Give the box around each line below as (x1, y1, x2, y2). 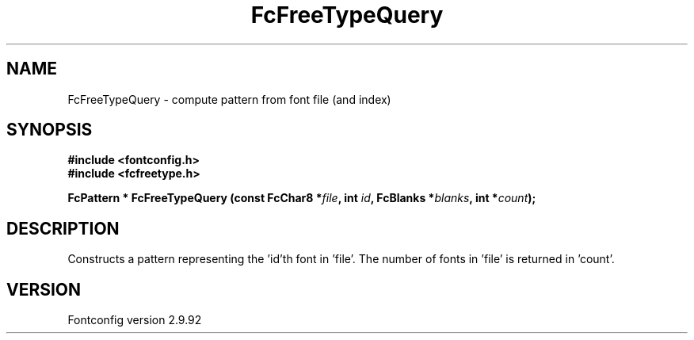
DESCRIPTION (6, 218, 120, 239)
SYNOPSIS (6, 120, 93, 140)
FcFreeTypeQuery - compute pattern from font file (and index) (67, 92, 391, 106)
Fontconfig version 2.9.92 (67, 313, 202, 327)
